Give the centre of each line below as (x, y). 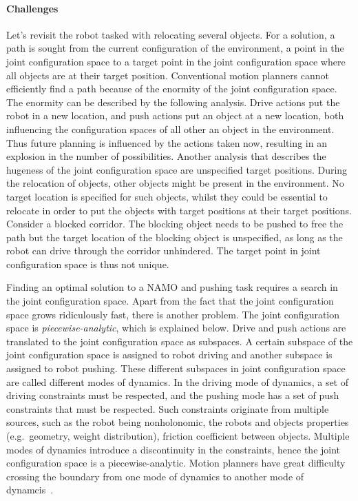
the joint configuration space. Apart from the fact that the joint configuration (170, 301)
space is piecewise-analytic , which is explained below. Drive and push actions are (176, 328)
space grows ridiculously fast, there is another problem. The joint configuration (173, 314)
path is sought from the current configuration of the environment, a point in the (175, 48)
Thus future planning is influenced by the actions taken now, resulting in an (167, 142)
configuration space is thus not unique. (88, 264)
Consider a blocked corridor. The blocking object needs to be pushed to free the (175, 224)
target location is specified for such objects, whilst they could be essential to (167, 196)
